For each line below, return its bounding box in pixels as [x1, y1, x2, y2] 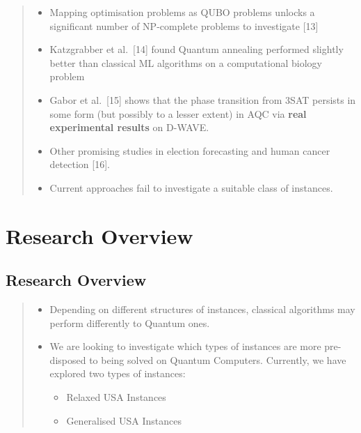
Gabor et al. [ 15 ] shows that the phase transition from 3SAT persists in [49, 92, 356, 107]
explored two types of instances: [49, 366, 186, 381]
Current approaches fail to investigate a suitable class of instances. [49, 180, 333, 195]
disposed [49, 352, 86, 367]
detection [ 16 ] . [49, 157, 110, 172]
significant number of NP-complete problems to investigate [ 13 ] [49, 18, 319, 33]
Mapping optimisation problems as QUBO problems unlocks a [49, 5, 315, 19]
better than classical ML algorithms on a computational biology [49, 55, 322, 70]
